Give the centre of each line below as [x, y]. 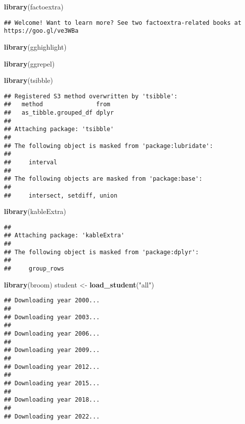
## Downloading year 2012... [52, 367]
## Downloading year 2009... [52, 350]
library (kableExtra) [35, 211]
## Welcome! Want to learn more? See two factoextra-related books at [123, 23]
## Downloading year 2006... [52, 333]
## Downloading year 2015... [52, 383]
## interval [31, 162]
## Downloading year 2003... [52, 317]
